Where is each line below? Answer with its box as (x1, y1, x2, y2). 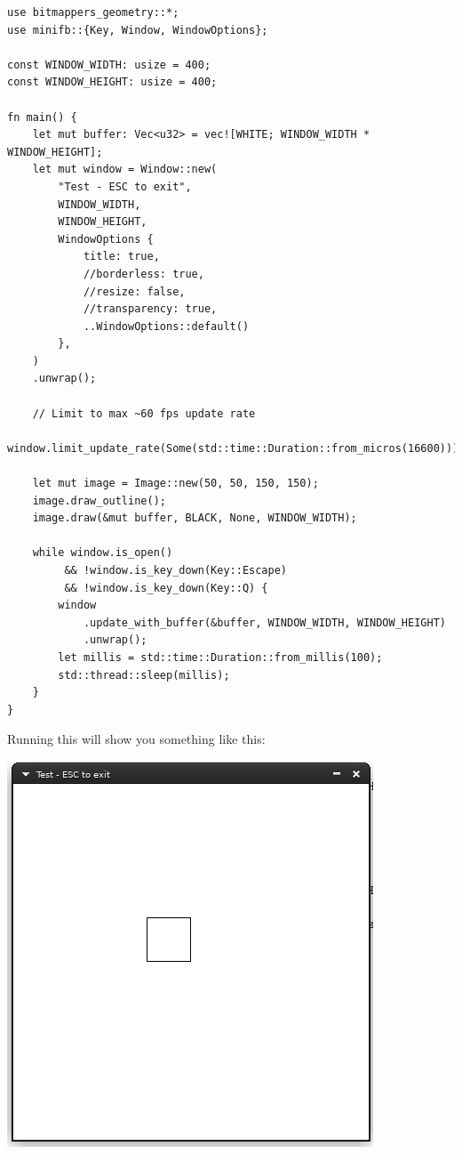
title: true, (83, 250, 160, 263)
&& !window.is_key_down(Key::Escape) (64, 564, 287, 577)
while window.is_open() (32, 546, 173, 560)
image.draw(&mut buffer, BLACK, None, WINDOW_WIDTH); (32, 512, 357, 525)
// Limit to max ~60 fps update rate (32, 407, 256, 420)
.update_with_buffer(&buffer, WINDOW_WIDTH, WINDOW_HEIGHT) (83, 616, 446, 629)
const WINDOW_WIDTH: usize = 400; (7, 58, 211, 71)
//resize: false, (83, 285, 186, 298)
